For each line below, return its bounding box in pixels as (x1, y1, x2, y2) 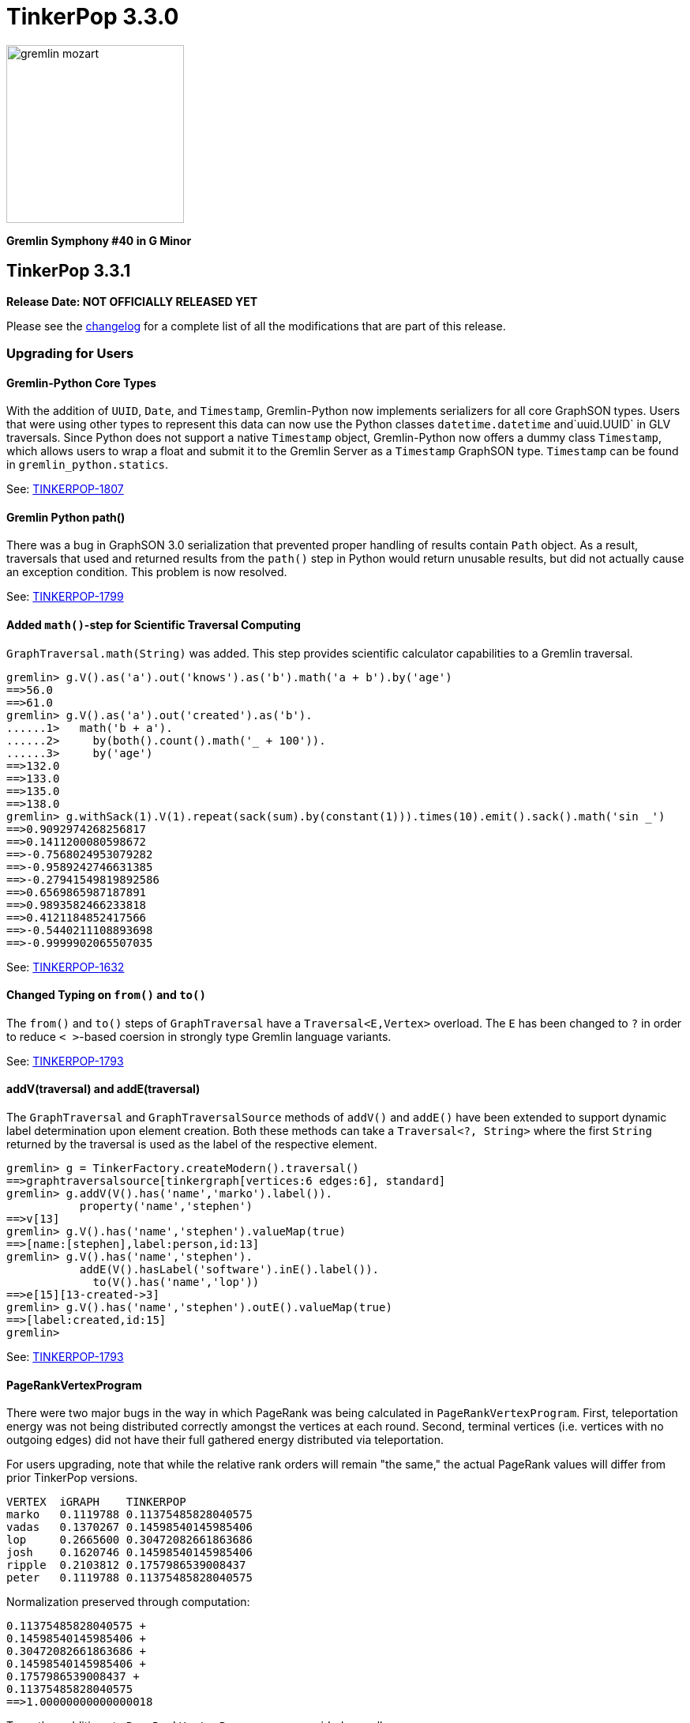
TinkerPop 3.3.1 (6, 261, 131, 281)
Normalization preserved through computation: (6, 1595, 250, 1609)
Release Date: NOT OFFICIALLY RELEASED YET (6, 294, 258, 308)
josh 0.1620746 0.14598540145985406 (6, 1546, 253, 1559)
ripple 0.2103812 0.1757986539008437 (6, 1559, 246, 1572)
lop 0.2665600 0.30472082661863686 (6, 1533, 253, 1547)
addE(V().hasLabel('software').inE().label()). (79, 1263, 380, 1276)
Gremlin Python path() (6, 510, 126, 524)
